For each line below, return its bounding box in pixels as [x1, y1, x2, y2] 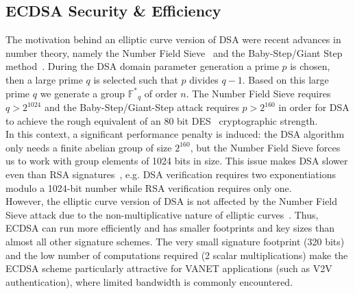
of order [144, 86, 177, 100]
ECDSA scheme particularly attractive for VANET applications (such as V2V [5, 261, 332, 275]
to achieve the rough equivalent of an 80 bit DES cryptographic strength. [5, 113, 318, 127]
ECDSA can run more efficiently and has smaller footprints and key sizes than [5, 221, 335, 235]
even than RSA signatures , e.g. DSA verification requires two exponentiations [5, 167, 336, 181]
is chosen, [290, 59, 330, 73]
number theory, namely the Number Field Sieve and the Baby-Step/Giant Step [5, 45, 343, 60]
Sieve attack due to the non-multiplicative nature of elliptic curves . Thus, [5, 207, 319, 221]
